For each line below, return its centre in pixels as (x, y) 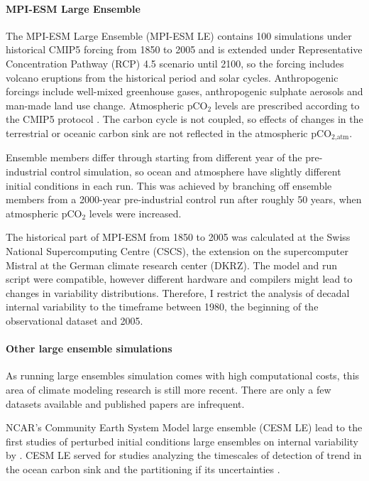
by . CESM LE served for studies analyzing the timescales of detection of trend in (184, 455)
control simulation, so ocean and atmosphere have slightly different (196, 171)
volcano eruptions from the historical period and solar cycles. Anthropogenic (172, 77)
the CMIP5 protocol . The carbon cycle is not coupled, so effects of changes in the (184, 119)
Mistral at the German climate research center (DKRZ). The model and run (172, 265)
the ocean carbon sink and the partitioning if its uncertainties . (143, 469)
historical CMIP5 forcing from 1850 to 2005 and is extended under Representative (184, 49)
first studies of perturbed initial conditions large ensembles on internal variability (182, 441)
